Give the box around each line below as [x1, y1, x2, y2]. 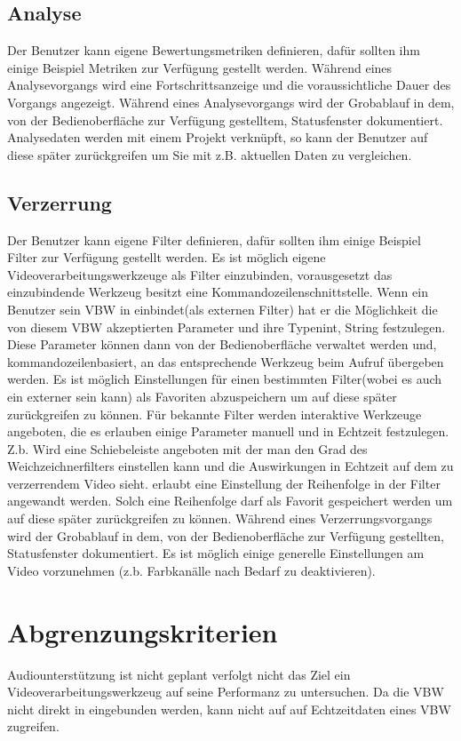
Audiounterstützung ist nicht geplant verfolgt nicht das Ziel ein [7, 665, 351, 683]
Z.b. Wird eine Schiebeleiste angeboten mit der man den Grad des [7, 439, 368, 458]
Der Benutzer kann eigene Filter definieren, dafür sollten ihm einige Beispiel [7, 230, 421, 249]
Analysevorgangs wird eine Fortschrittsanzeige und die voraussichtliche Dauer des [7, 76, 451, 94]
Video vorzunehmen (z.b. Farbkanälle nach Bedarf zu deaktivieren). [7, 561, 376, 579]
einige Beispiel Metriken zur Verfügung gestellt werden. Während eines [7, 58, 393, 76]
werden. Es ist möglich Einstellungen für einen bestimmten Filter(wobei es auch [7, 370, 442, 388]
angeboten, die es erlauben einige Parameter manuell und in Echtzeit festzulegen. [7, 422, 449, 441]
